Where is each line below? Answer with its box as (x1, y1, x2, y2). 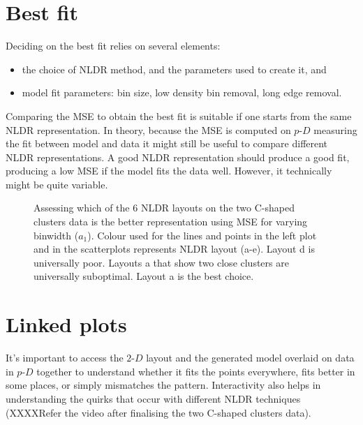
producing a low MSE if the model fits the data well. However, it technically (6, 163, 332, 178)
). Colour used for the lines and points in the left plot (87, 228, 317, 242)
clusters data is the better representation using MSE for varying (34, 214, 308, 229)
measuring (313, 122, 357, 137)
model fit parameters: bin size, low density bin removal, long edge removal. (22, 85, 342, 100)
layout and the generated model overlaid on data (146, 350, 355, 365)
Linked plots (6, 310, 127, 338)
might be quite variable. (6, 177, 108, 191)
